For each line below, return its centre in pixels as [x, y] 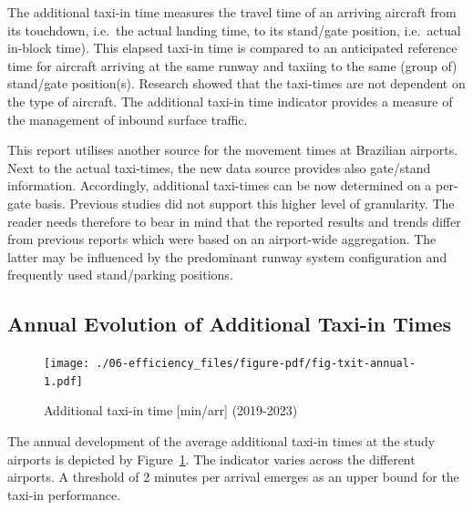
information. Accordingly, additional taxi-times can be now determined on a [220, 185]
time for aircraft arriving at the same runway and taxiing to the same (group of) [232, 65]
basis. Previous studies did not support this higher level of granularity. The [245, 203]
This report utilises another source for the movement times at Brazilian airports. [233, 150]
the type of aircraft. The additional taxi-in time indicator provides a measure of [230, 101]
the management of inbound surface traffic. [128, 119]
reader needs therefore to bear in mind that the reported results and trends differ [234, 221]
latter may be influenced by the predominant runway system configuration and [227, 256]
